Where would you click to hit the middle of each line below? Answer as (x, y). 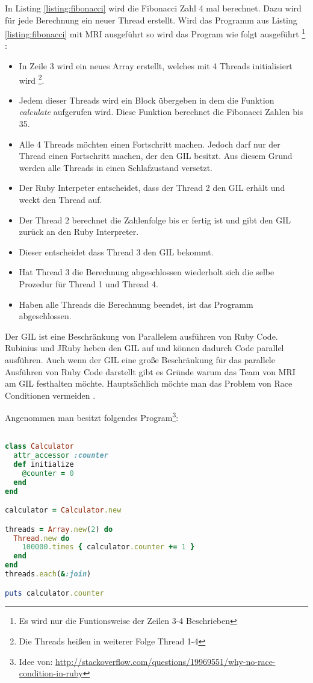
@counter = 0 (48, 473)
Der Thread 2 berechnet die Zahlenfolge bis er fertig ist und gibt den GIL (155, 220)
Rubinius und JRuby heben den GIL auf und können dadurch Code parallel (144, 348)
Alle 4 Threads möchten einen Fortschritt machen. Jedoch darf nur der (150, 144)
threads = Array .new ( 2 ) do (59, 529)
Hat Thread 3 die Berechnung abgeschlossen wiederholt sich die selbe (147, 272)
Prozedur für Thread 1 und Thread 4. (88, 284)
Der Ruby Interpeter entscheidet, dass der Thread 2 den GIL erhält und (152, 188)
